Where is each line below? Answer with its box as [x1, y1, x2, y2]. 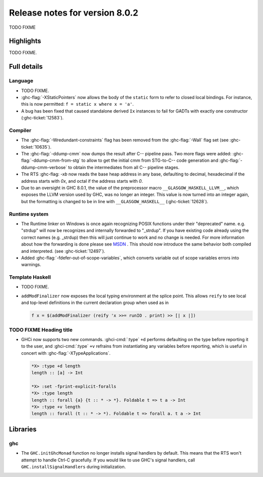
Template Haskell [9, 274, 51, 281]
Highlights [9, 37, 41, 45]
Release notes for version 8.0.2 [9, 7, 138, 18]
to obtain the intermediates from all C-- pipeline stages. [68, 164, 180, 170]
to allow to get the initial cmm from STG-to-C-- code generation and [81, 157, 219, 163]
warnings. [21, 262, 41, 267]
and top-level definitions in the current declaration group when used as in [21, 300, 169, 305]
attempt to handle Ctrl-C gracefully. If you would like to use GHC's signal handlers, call [21, 457, 195, 463]
